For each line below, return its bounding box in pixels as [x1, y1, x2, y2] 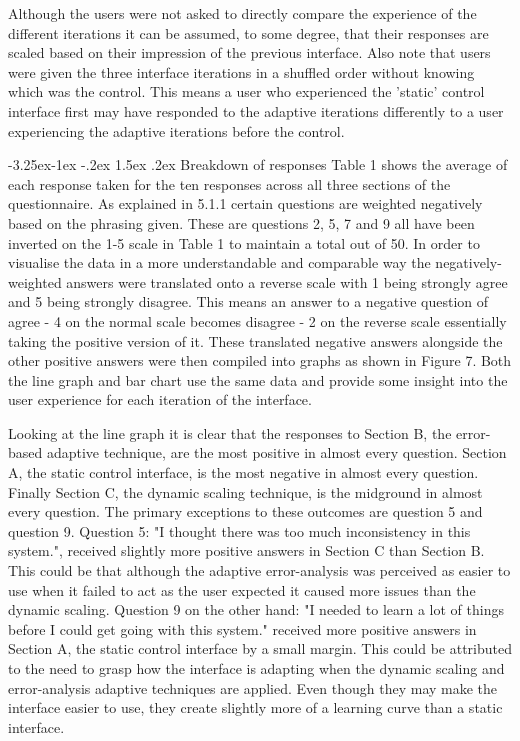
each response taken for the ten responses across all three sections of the [8, 173, 451, 194]
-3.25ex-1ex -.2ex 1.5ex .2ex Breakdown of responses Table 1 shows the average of [8, 154, 508, 175]
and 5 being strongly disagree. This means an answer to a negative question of [8, 291, 489, 312]
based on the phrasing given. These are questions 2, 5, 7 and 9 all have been [8, 212, 475, 233]
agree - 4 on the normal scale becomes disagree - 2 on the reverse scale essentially [8, 310, 507, 331]
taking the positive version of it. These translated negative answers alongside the [8, 330, 503, 351]
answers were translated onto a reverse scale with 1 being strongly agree [66, 271, 508, 292]
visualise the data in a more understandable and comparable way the [8, 252, 431, 273]
